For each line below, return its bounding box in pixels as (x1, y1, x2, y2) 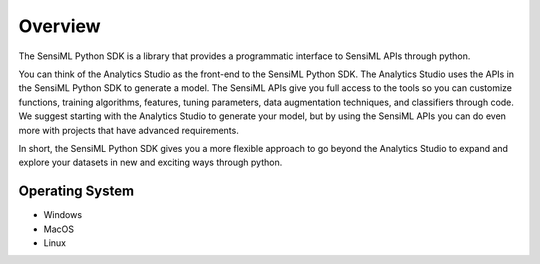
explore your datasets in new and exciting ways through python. (18, 156, 283, 169)
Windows (43, 209, 83, 221)
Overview (18, 15, 101, 37)
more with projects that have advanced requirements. (18, 124, 239, 136)
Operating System (18, 183, 135, 200)
